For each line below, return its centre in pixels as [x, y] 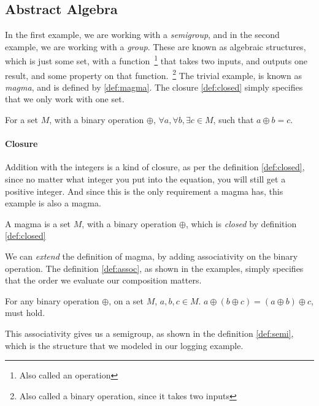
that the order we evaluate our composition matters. [103, 280]
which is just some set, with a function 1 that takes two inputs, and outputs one [156, 60]
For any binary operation [52, 300]
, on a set [126, 300]
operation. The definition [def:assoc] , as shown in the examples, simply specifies [154, 268]
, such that [233, 120]
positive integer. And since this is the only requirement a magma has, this [144, 191]
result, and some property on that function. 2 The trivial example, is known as [153, 74]
